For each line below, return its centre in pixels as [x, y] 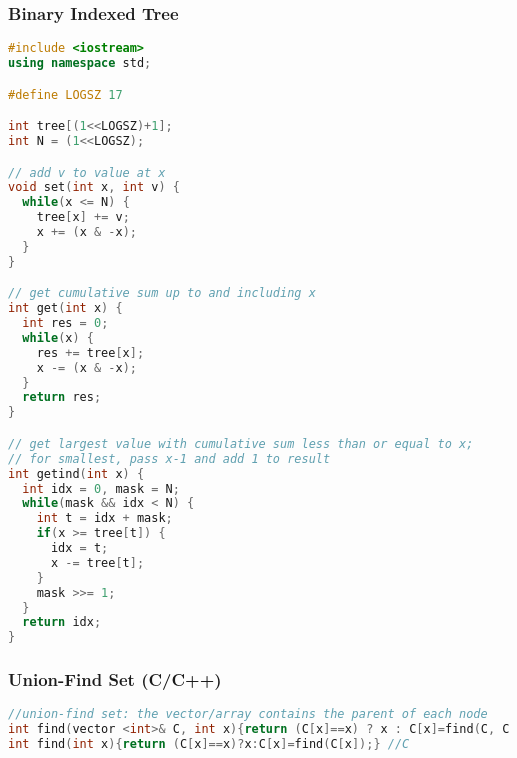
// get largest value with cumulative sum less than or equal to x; [241, 443]
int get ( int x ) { [65, 308]
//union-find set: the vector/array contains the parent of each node [248, 714]
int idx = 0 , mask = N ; [101, 488]
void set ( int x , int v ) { [94, 187]
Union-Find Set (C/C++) [115, 679]
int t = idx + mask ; [104, 518]
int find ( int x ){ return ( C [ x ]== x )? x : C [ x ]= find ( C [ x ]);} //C [209, 744]
